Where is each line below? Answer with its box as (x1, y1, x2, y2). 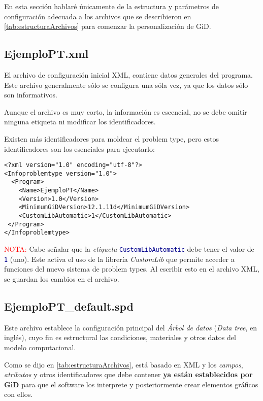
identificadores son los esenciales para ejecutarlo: (4, 143, 155, 154)
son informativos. (4, 89, 57, 100)
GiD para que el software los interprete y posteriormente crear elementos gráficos (4, 379, 258, 389)
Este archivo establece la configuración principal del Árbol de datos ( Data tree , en (4, 322, 257, 332)
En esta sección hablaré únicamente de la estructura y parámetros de (4, 1, 219, 11)
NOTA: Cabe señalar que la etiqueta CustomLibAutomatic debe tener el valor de (4, 244, 254, 254)
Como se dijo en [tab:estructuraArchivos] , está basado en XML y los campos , (4, 359, 243, 370)
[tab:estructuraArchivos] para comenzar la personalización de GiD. (4, 21, 211, 31)
